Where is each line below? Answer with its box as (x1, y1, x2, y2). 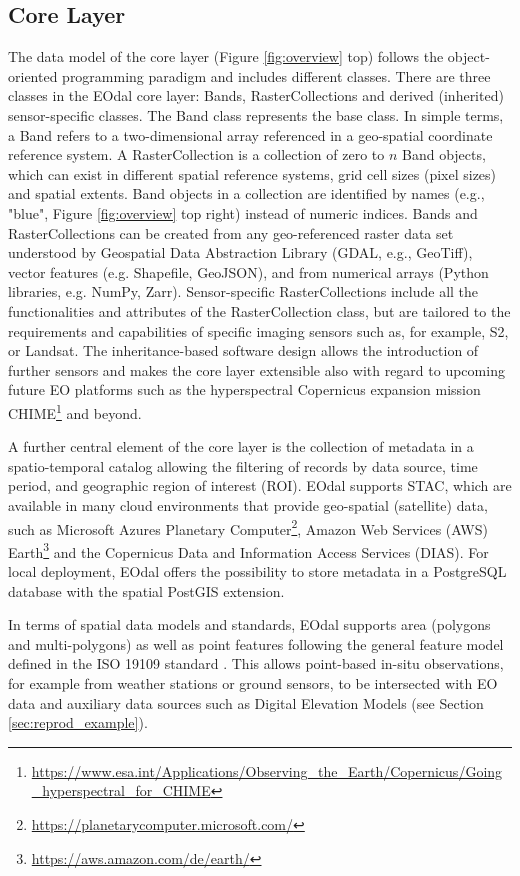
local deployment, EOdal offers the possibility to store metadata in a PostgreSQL (8, 561, 507, 582)
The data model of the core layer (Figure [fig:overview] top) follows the (8, 46, 444, 67)
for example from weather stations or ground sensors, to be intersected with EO (8, 672, 498, 693)
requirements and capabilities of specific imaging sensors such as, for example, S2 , (8, 320, 509, 341)
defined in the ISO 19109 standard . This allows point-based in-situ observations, (8, 653, 504, 674)
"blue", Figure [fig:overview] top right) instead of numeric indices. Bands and (8, 202, 478, 223)
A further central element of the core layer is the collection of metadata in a (8, 436, 474, 457)
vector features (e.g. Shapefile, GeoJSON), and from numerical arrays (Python (8, 261, 489, 282)
